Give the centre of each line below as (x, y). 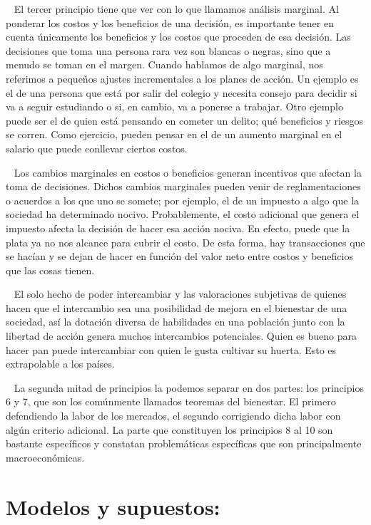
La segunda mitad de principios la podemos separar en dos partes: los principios (189, 387)
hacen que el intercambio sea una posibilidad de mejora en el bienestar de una (177, 307)
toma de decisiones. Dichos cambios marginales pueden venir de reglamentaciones (183, 186)
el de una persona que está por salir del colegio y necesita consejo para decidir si (182, 92)
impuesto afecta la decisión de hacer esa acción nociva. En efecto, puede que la (178, 228)
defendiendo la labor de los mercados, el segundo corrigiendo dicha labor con (173, 416)
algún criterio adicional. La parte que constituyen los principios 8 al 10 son (169, 429)
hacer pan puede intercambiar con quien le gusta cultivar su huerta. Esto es (171, 349)
